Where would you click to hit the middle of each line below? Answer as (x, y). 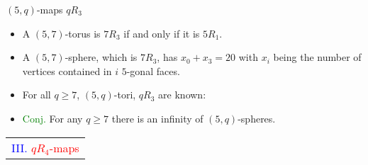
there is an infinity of (157, 118)
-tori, (125, 95)
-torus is (83, 33)
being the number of (317, 57)
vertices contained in (67, 70)
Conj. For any (52, 118)
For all (37, 95)
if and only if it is (162, 33)
